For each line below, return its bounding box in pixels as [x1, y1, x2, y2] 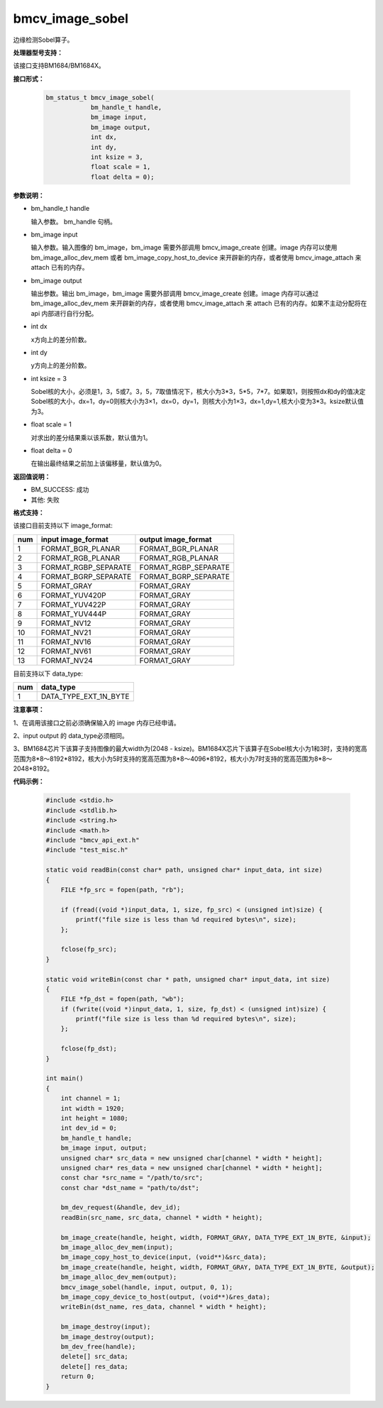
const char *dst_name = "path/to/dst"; [60, 1184, 200, 1192]
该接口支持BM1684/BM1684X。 [13, 61, 106, 70]
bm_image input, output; [60, 1144, 148, 1153]
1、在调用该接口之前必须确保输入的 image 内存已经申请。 [13, 718, 180, 727]
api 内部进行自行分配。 [30, 309, 98, 317]
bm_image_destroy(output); [60, 1333, 155, 1341]
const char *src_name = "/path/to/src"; [60, 1174, 204, 1182]
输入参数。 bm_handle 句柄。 [30, 217, 117, 226]
